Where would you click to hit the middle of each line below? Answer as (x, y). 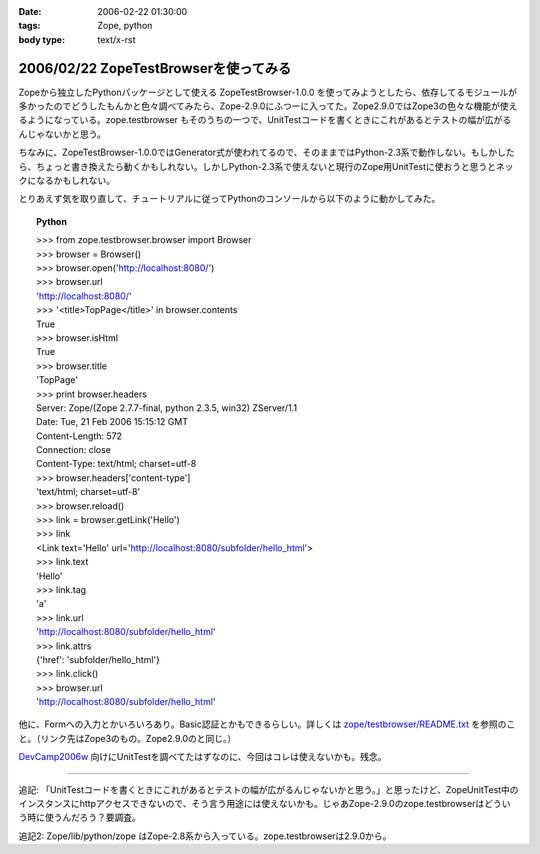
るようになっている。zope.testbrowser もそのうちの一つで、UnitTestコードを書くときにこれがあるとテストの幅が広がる (265, 120)
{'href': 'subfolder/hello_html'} (98, 659)
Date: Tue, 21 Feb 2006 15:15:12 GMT (112, 422)
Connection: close (74, 450)
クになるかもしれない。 (66, 181)
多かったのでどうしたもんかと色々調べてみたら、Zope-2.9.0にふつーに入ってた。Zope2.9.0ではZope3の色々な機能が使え (268, 106)
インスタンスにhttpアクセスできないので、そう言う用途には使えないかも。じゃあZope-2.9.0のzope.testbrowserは (251, 804)
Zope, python (125, 26)
